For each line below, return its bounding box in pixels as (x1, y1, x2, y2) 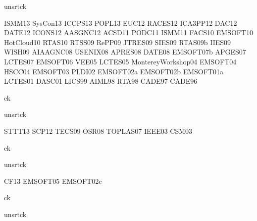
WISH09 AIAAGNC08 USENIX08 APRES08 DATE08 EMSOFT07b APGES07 (4, 47, 246, 57)
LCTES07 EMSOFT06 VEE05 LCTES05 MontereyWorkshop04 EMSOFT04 (4, 56, 237, 66)
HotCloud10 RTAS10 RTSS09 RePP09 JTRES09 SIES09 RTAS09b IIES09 (4, 37, 231, 47)
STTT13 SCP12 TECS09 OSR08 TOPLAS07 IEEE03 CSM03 (4, 125, 193, 136)
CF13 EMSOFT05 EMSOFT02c (4, 175, 102, 186)
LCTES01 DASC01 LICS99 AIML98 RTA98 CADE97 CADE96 (4, 76, 198, 86)
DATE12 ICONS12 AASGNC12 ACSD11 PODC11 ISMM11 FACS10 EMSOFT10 (4, 27, 254, 38)
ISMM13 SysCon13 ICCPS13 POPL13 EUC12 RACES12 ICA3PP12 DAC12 (4, 17, 237, 28)
